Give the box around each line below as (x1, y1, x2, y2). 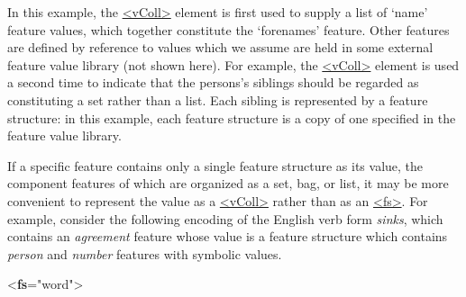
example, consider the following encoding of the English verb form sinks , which (7, 209, 443, 228)
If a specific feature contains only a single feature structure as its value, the (7, 156, 424, 175)
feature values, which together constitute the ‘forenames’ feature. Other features (7, 20, 450, 39)
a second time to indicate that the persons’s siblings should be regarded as (7, 73, 419, 92)
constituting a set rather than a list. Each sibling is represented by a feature (7, 90, 428, 109)
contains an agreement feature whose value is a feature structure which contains (7, 227, 448, 246)
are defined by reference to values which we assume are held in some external (7, 38, 434, 57)
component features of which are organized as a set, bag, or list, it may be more (7, 174, 449, 193)
